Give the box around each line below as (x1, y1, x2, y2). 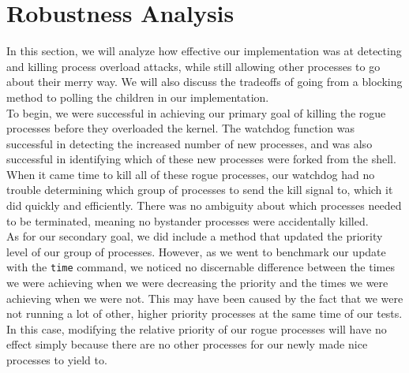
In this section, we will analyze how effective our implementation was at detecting (6, 43, 402, 59)
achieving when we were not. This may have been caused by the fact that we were (6, 289, 403, 306)
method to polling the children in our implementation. (6, 88, 269, 105)
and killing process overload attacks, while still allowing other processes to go (6, 58, 381, 74)
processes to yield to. (6, 352, 107, 368)
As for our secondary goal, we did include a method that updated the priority (6, 228, 383, 244)
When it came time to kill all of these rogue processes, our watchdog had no (6, 166, 375, 182)
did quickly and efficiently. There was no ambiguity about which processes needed (6, 197, 402, 214)
